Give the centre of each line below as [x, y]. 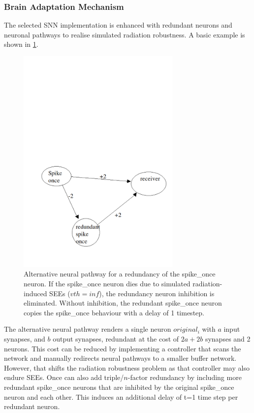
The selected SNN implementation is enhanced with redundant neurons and [118, 25]
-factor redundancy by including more [185, 377]
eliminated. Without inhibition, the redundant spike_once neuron [123, 303]
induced [35, 293]
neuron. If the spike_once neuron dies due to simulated [107, 283]
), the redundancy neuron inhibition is [157, 293]
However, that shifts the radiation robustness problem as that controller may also [127, 367]
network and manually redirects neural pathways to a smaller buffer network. [120, 358]
